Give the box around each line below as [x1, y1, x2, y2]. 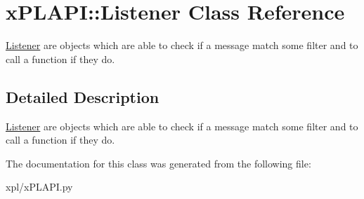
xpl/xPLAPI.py [6, 179, 73, 194]
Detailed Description [6, 85, 160, 107]
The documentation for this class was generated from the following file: [6, 156, 311, 170]
